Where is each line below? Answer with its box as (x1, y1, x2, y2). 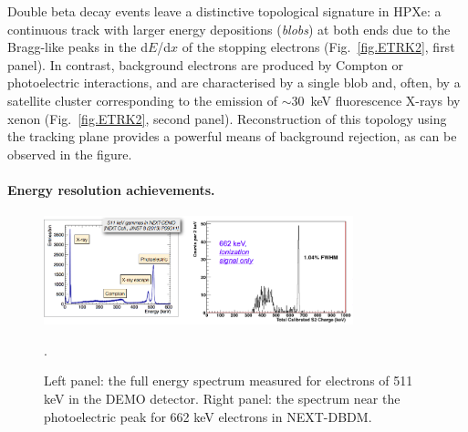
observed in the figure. (7, 144, 132, 163)
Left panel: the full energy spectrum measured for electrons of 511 (44, 371, 413, 390)
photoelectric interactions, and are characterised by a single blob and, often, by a (7, 73, 461, 92)
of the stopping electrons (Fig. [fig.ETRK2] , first (182, 37, 455, 57)
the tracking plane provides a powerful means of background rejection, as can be (7, 127, 457, 146)
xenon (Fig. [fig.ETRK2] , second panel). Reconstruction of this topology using (7, 108, 447, 128)
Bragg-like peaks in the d (7, 37, 148, 57)
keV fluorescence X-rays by (310, 90, 461, 109)
